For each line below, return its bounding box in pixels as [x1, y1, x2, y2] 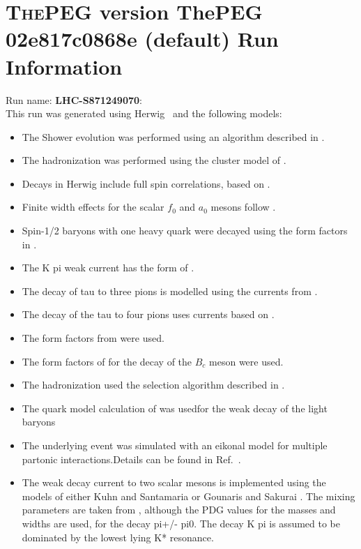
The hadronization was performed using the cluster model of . [22, 153, 286, 167]
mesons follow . [210, 200, 276, 214]
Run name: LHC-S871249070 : [6, 92, 142, 107]
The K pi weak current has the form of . [22, 260, 194, 275]
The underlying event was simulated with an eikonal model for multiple [22, 438, 328, 452]
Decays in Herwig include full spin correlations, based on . [22, 176, 270, 190]
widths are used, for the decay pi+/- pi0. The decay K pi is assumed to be [22, 516, 340, 530]
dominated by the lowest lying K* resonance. [22, 529, 214, 544]
